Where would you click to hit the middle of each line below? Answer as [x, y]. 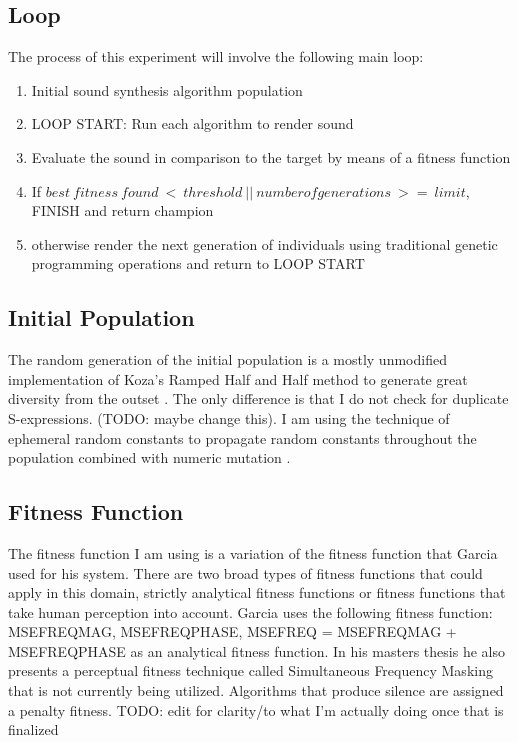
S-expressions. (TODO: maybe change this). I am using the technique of [229, 417]
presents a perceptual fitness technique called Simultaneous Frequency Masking [250, 670]
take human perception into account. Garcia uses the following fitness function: [250, 611]
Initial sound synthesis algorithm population [167, 89]
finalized [33, 729]
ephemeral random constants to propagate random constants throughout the [242, 437]
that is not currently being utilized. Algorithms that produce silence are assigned [256, 690]
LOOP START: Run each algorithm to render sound [192, 123]
